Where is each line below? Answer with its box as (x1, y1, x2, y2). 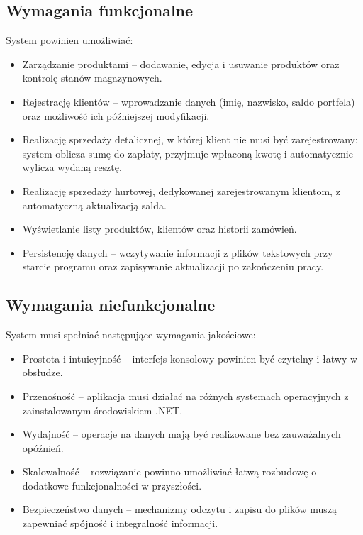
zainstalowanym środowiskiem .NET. (22, 402, 183, 417)
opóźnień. (22, 440, 64, 455)
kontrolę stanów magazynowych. (22, 70, 162, 85)
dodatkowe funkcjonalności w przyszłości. (22, 478, 202, 492)
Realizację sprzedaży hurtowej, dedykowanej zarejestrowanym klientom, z (22, 183, 340, 198)
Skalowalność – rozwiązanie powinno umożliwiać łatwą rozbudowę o (22, 464, 317, 479)
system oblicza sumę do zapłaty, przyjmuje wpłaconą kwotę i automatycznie (22, 145, 353, 160)
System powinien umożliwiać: (6, 33, 133, 48)
